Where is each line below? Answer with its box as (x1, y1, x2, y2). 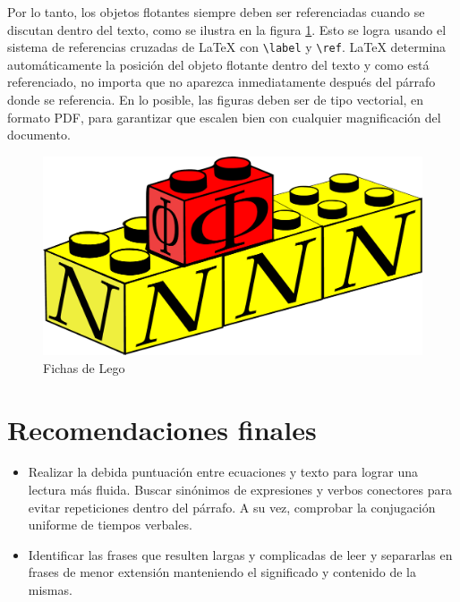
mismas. (28, 581, 72, 599)
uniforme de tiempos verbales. (28, 515, 192, 534)
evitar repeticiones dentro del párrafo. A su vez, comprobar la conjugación (28, 497, 436, 516)
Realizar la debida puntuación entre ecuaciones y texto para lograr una (28, 462, 419, 481)
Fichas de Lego (43, 358, 125, 377)
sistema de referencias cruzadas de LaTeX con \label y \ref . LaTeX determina (7, 38, 447, 56)
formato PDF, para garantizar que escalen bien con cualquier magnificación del (7, 107, 441, 126)
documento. (7, 125, 71, 144)
